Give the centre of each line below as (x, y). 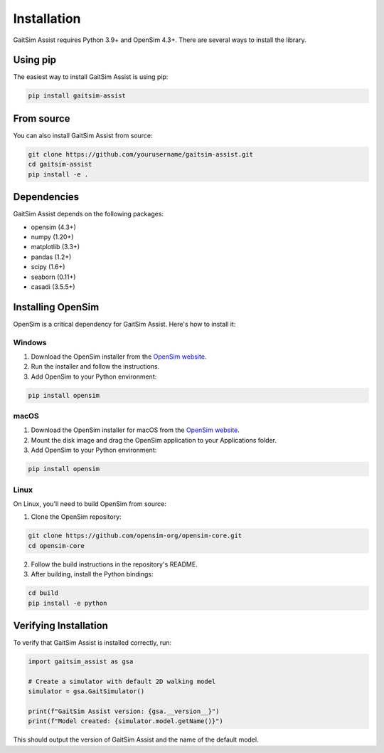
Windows (30, 342)
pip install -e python (68, 603)
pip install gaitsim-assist (77, 96)
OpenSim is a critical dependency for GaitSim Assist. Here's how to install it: (124, 324)
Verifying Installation (60, 625)
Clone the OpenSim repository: (76, 517)
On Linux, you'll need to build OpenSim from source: (90, 504)
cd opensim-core (57, 546)
